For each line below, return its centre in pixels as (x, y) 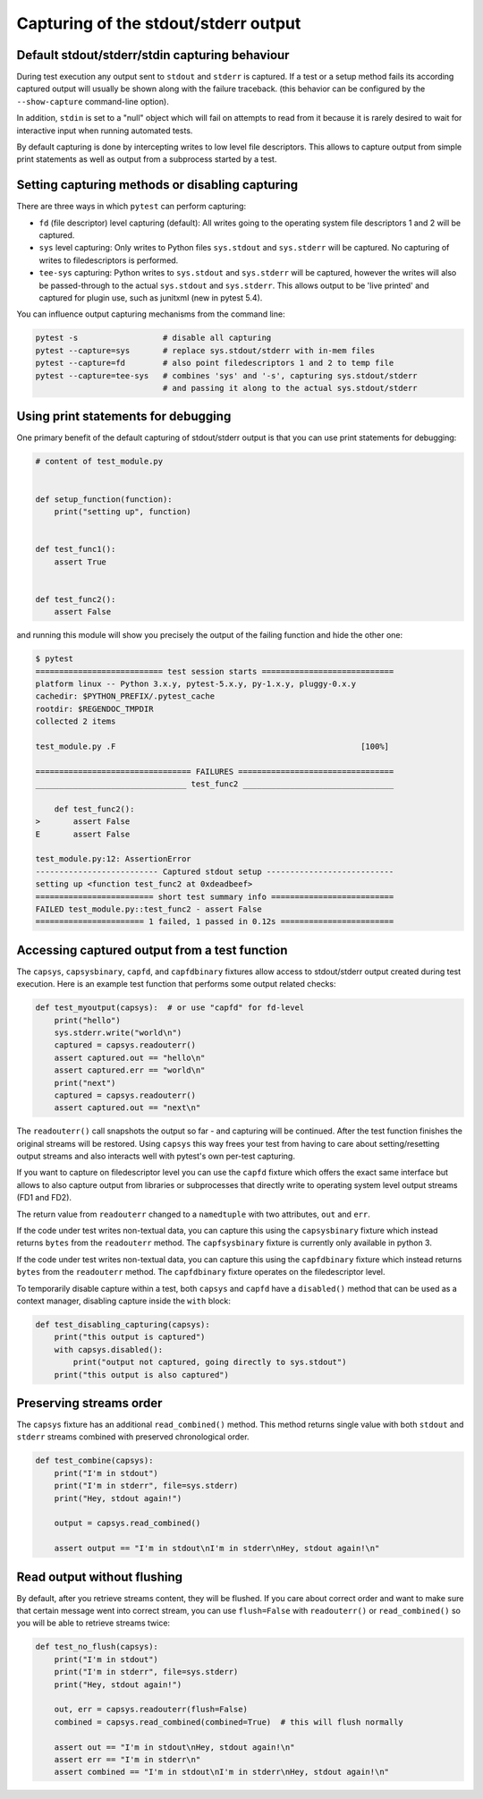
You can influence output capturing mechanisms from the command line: (151, 314)
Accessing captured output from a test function (152, 950)
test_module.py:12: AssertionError (113, 859)
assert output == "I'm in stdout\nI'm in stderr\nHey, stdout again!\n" (217, 1549)
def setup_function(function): (104, 499)
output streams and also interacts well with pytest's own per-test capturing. (156, 1156)
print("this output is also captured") (142, 1375)
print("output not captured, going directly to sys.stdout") (210, 1362)
